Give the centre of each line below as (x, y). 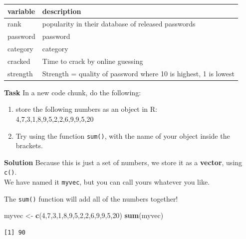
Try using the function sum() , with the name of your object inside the (123, 135)
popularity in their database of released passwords (119, 24)
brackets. (29, 145)
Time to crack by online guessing (93, 61)
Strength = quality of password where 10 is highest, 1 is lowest (138, 73)
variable (21, 11)
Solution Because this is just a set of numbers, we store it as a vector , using (123, 162)
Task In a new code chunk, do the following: (73, 92)
